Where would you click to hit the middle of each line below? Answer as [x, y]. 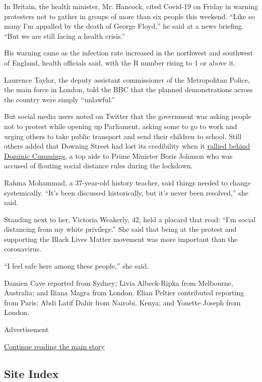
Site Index [31, 373]
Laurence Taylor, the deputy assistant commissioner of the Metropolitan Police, [127, 79]
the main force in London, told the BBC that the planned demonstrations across [128, 89]
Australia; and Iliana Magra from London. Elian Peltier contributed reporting [124, 293]
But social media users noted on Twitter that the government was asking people [128, 116]
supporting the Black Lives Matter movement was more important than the [121, 239]
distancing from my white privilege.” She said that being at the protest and [120, 229]
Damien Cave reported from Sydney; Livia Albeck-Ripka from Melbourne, [119, 282]
